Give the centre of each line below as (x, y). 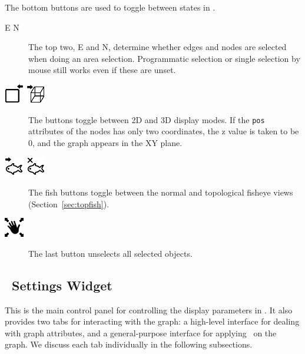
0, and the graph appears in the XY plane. (105, 142)
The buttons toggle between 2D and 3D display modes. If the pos (147, 119)
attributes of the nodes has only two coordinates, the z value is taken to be (164, 131)
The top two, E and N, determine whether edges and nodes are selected (158, 47)
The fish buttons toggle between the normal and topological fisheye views (161, 192)
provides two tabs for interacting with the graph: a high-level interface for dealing (152, 321)
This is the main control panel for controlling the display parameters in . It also (149, 310)
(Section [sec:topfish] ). (69, 204)
